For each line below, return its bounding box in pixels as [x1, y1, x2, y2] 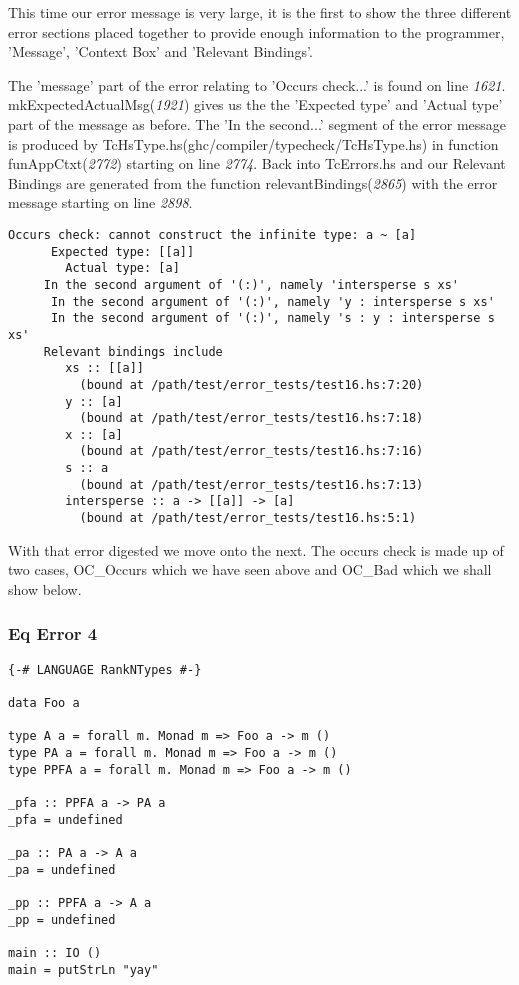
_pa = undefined [8, 862, 116, 877]
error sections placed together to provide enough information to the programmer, [8, 21, 505, 42]
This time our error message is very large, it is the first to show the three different [8, 2, 512, 22]
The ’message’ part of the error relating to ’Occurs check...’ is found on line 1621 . [8, 74, 506, 95]
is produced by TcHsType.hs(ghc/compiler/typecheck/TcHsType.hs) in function [8, 133, 499, 154]
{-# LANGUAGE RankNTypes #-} [8, 662, 202, 677]
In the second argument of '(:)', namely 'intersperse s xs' [43, 277, 460, 292]
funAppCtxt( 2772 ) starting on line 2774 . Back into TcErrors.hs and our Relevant [8, 153, 506, 174]
